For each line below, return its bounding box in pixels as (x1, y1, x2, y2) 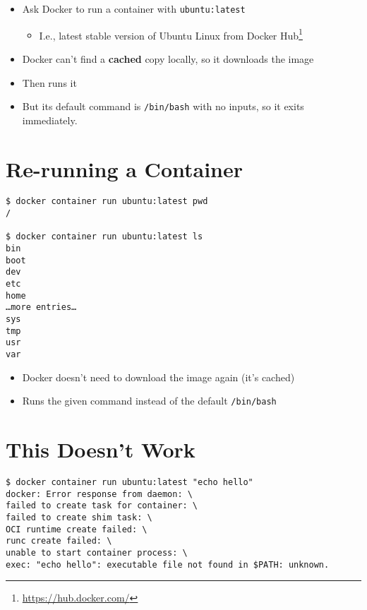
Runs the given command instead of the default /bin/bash (22, 393, 277, 408)
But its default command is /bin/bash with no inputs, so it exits (22, 99, 304, 114)
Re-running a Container (6, 154, 243, 183)
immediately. (22, 112, 78, 127)
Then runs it (22, 75, 77, 90)
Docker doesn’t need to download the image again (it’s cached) (22, 369, 295, 384)
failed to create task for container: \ (6, 501, 198, 511)
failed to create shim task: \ (6, 513, 152, 522)
